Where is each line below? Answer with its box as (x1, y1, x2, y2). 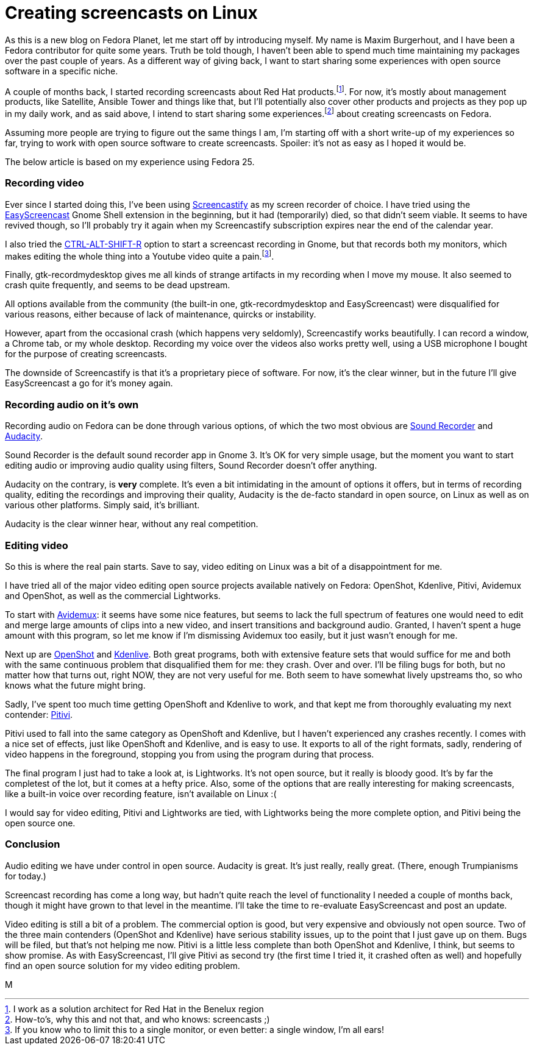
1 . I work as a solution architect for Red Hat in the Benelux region (5, 1003, 264, 1014)
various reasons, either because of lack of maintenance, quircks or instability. (5, 309, 316, 320)
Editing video (5, 539, 68, 552)
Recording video (5, 177, 84, 190)
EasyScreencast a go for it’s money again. (5, 378, 173, 389)
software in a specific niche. (5, 65, 118, 76)
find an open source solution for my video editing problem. (5, 960, 240, 971)
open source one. (5, 817, 76, 828)
